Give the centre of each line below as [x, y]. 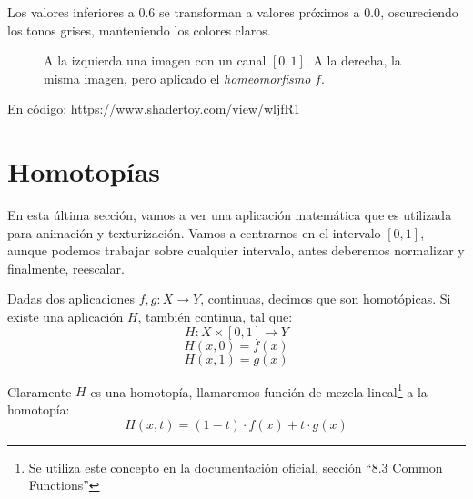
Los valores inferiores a [71, 12]
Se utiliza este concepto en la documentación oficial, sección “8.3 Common [236, 467]
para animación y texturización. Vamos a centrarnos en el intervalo [194, 232]
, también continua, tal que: [215, 317]
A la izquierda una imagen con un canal [155, 60]
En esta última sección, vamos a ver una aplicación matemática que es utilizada [230, 215]
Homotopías [84, 171]
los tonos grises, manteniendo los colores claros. [139, 30]
